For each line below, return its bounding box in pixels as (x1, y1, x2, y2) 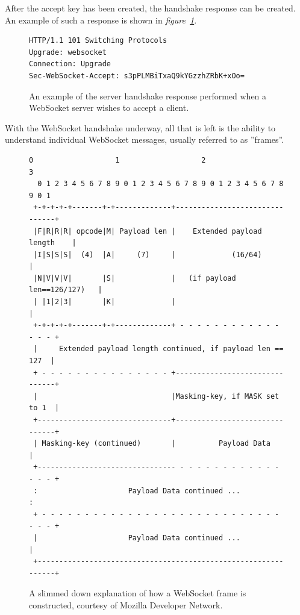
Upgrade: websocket (29, 48, 107, 57)
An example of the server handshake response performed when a (29, 89, 267, 102)
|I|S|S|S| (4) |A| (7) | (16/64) (33, 250, 262, 259)
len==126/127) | (29, 286, 102, 295)
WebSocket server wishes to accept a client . (29, 101, 189, 114)
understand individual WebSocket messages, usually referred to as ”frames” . (5, 133, 284, 146)
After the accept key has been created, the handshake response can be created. (5, 2, 296, 14)
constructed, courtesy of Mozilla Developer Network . (29, 598, 223, 611)
